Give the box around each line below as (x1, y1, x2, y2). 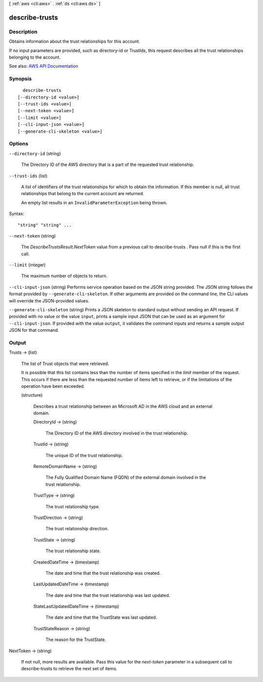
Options (9, 140, 29, 147)
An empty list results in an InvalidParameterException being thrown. (21, 200, 168, 205)
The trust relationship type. (45, 503, 100, 509)
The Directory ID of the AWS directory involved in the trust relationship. (45, 430, 188, 436)
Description (9, 28, 38, 35)
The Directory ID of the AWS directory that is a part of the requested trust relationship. (21, 161, 194, 168)
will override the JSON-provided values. (9, 298, 90, 303)
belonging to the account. (9, 54, 61, 60)
